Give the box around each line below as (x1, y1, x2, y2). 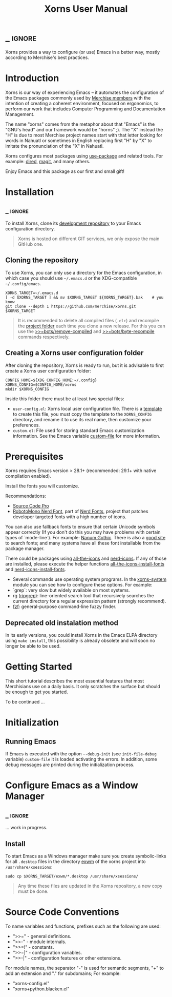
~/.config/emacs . (5, 280, 41, 286)
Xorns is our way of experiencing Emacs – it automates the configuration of (5, 89, 164, 95)
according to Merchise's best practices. (5, 54, 90, 61)
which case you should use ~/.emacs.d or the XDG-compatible (5, 275, 137, 281)
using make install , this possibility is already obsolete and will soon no (5, 637, 155, 644)
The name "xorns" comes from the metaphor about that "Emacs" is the (5, 121, 155, 127)
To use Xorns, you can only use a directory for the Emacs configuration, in (5, 269, 162, 276)
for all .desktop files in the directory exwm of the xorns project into (5, 858, 146, 865)
